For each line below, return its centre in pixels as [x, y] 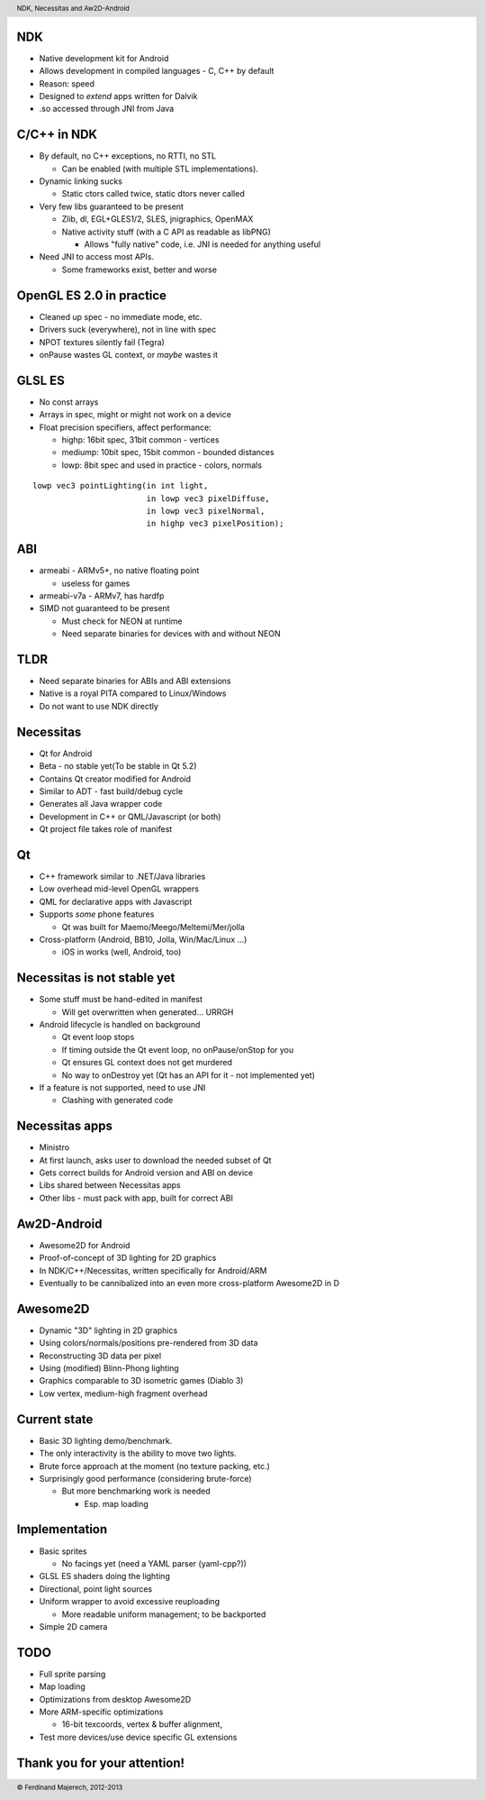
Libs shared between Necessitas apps [110, 1185]
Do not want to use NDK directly [99, 706]
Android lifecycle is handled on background [120, 1025]
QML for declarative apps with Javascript [116, 901]
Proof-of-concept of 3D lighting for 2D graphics [128, 1258]
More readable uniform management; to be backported [164, 1614]
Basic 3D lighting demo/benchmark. [106, 1440]
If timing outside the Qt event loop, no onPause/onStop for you [178, 1049]
